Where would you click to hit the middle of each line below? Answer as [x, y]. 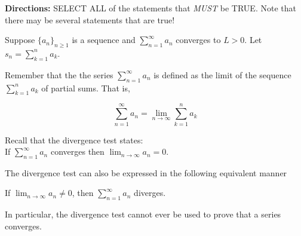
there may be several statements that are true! [90, 19]
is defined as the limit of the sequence [222, 74]
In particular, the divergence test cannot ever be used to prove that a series [143, 214]
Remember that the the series [59, 74]
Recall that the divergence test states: [74, 140]
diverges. [150, 193]
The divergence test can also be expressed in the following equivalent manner [146, 172]
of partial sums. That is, [86, 88]
